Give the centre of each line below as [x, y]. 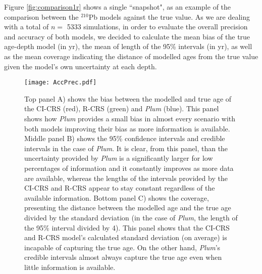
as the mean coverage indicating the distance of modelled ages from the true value [131, 56]
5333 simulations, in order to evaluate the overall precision [157, 27]
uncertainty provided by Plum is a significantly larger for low [119, 158]
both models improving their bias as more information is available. [127, 128]
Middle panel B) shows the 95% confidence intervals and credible [125, 138]
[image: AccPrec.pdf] [61, 83]
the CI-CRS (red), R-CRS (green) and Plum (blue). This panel [122, 108]
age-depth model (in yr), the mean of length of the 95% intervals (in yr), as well [128, 46]
